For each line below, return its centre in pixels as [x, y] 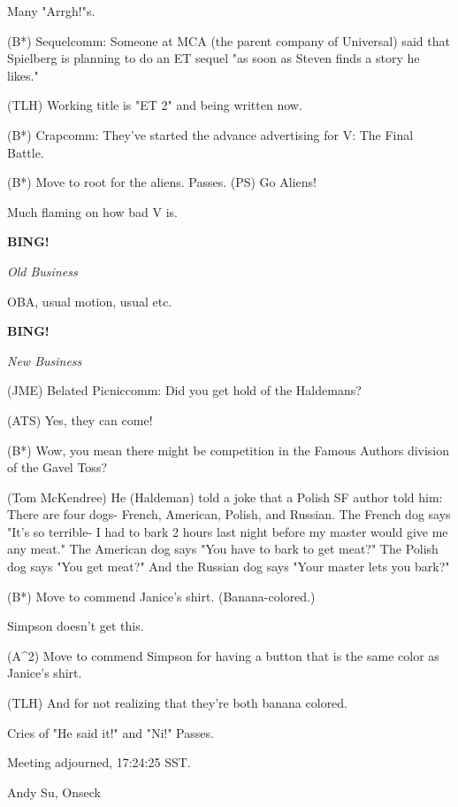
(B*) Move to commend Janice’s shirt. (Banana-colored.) [161, 596]
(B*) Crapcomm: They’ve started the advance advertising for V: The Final [210, 134]
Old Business [42, 271]
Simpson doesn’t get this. [76, 626]
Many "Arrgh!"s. [51, 11]
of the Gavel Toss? [57, 467]
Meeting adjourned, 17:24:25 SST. [99, 762]
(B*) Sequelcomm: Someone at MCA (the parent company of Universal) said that [229, 40]
